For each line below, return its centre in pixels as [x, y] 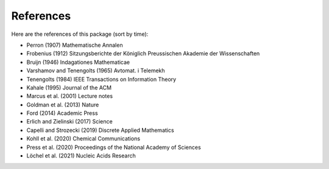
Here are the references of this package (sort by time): [80, 34]
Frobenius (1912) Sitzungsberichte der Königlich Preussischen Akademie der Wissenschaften [143, 53]
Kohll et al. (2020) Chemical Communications [83, 139]
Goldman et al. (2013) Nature [63, 105]
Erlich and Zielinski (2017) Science [69, 122]
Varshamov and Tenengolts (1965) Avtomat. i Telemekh [96, 71]
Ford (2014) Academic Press [62, 113]
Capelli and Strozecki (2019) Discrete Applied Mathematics [100, 130]
